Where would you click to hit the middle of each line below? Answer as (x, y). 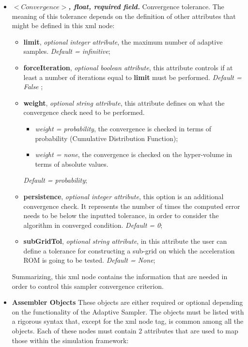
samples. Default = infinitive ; (67, 51)
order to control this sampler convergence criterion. (88, 286)
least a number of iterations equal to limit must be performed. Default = (132, 77)
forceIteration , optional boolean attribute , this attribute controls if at (128, 67)
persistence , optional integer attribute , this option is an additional (124, 196)
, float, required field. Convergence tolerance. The (146, 6)
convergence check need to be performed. (84, 112)
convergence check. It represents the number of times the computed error (132, 206)
